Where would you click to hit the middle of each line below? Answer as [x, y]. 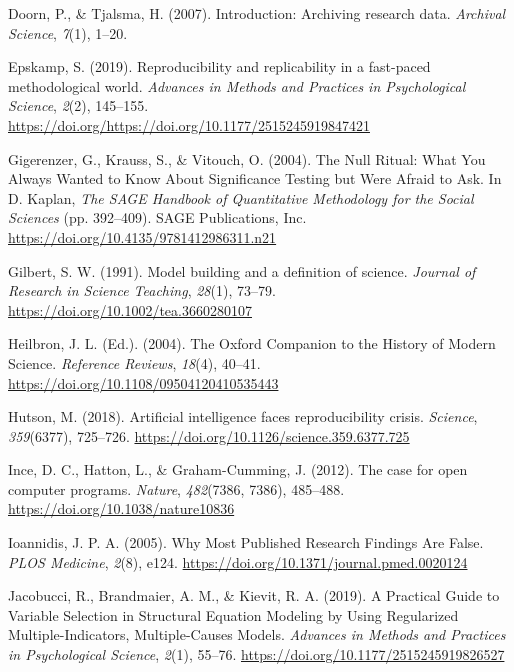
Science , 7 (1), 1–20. [68, 32]
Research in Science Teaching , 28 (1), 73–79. [142, 290]
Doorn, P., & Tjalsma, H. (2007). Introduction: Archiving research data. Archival [257, 13]
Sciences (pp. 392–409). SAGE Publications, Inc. [157, 217]
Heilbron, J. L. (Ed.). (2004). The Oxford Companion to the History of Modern [252, 343]
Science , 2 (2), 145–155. [78, 105]
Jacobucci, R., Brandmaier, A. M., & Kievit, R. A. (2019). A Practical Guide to [254, 595]
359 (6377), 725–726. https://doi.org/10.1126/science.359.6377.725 [209, 435]
